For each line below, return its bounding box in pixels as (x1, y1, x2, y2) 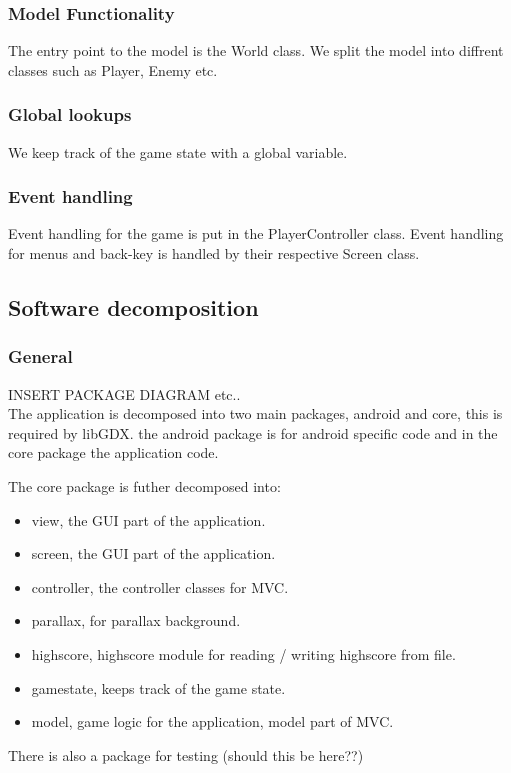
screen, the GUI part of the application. (31, 543, 276, 564)
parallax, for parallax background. (31, 610, 241, 631)
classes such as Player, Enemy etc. (8, 59, 218, 80)
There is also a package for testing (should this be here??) (8, 744, 364, 765)
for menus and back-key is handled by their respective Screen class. (8, 243, 420, 264)
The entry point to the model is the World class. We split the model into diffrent (8, 40, 504, 61)
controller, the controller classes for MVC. (31, 576, 289, 597)
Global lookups (8, 102, 132, 127)
